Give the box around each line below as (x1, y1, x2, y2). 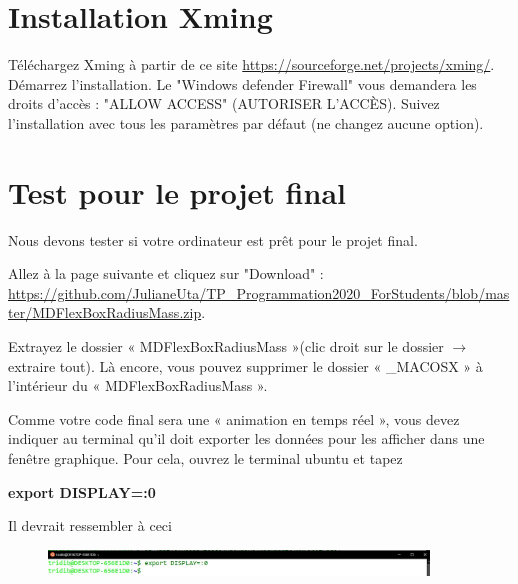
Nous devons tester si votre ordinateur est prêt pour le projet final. (8, 229, 418, 250)
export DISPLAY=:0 (8, 481, 156, 502)
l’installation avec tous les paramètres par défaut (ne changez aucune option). (8, 112, 484, 133)
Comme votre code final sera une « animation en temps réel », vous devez (8, 408, 460, 429)
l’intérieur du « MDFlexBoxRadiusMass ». (8, 375, 268, 396)
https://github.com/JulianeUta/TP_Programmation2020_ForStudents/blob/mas (8, 282, 510, 303)
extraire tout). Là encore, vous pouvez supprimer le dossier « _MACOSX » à (8, 355, 483, 376)
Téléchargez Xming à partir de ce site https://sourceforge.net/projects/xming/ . (8, 54, 495, 75)
